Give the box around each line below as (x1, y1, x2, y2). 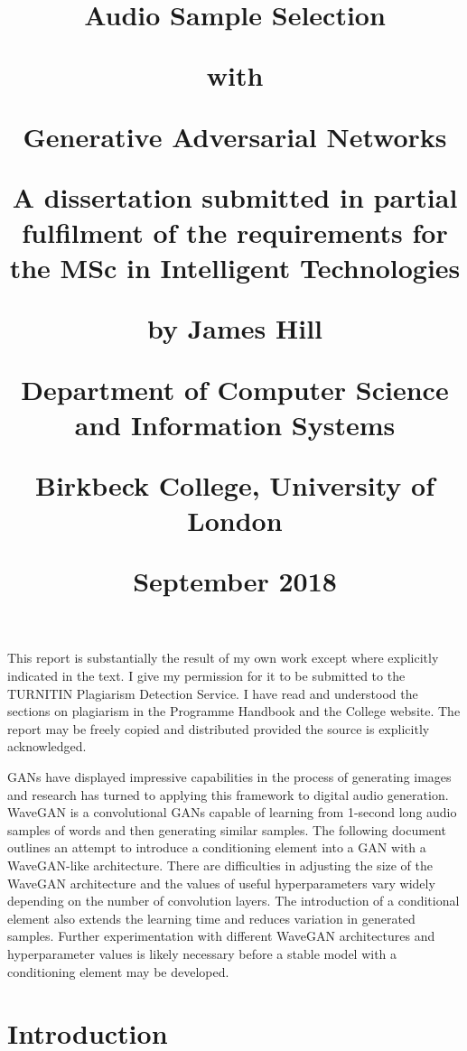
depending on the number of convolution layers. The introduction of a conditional (7, 891, 460, 910)
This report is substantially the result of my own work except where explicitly (7, 648, 439, 667)
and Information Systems (74, 405, 396, 442)
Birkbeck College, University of (35, 466, 434, 503)
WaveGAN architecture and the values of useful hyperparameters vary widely (7, 873, 435, 892)
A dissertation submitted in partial (12, 178, 458, 215)
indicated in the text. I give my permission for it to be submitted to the (7, 666, 406, 685)
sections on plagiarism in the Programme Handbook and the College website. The (7, 702, 461, 721)
